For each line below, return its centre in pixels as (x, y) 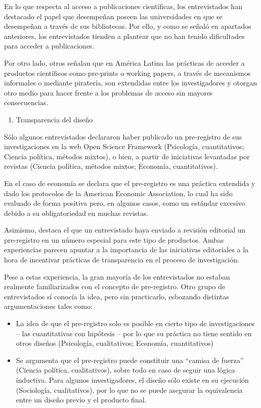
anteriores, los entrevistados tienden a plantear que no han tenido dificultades (124, 36)
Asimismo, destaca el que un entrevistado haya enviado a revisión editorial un (125, 230)
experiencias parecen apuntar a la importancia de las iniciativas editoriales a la (126, 250)
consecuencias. (26, 102)
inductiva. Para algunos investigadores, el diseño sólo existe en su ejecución (132, 380)
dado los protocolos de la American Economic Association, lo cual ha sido (118, 193)
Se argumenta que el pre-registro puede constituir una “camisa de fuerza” (130, 360)
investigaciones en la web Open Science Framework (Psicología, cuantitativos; (124, 146)
